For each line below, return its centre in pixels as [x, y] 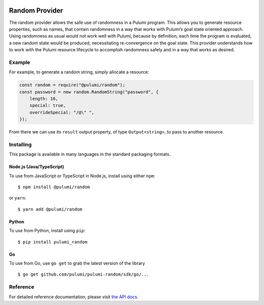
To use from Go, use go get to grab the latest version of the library [77, 263]
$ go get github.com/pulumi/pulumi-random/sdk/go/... [83, 274]
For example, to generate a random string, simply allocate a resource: [79, 72]
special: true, [48, 106]
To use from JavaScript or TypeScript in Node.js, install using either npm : [82, 175]
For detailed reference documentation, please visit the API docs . [74, 297]
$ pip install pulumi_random [53, 242]
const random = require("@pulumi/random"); [72, 85]
